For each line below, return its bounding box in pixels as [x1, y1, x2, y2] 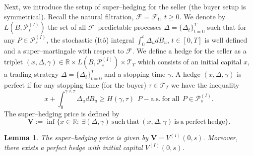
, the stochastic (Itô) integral [46, 34, 134, 45]
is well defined [204, 34, 248, 45]
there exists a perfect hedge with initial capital [4, 142, 143, 152]
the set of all [48, 22, 86, 32]
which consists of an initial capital [137, 56, 242, 67]
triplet [4, 56, 23, 67]
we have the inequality [171, 79, 240, 90]
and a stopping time [104, 69, 166, 79]
